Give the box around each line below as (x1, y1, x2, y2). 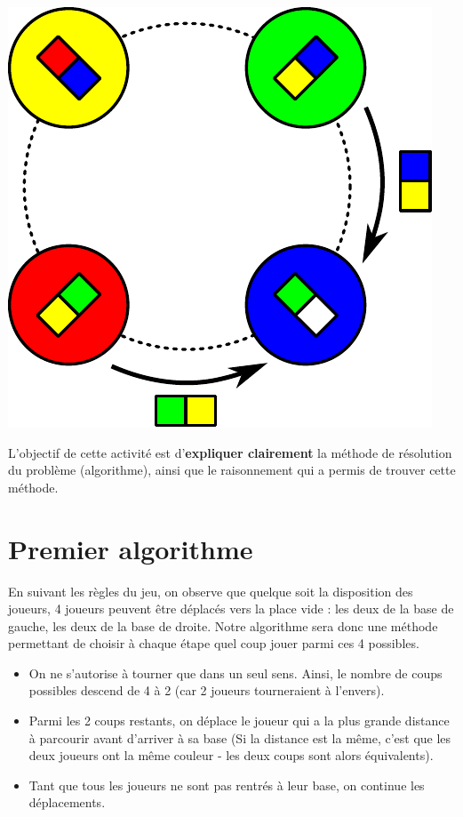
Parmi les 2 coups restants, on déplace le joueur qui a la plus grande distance (28, 711, 450, 730)
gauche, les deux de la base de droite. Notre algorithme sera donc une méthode (8, 616, 438, 635)
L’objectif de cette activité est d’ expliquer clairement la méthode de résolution (8, 443, 452, 461)
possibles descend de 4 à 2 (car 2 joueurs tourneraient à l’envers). (28, 681, 385, 700)
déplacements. (28, 793, 106, 812)
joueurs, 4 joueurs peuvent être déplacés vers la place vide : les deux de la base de (8, 599, 454, 618)
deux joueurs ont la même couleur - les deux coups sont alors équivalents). (28, 746, 434, 765)
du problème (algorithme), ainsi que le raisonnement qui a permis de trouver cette (8, 461, 456, 479)
